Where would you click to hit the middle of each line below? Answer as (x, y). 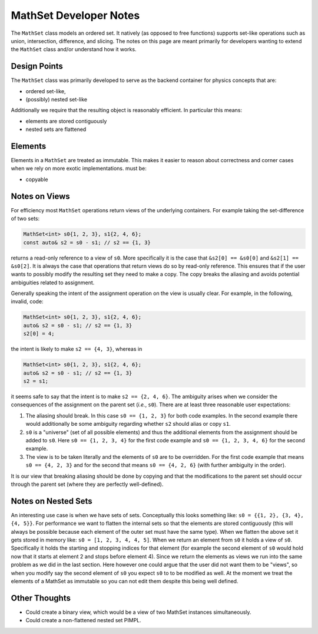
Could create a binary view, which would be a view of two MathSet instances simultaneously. (138, 612)
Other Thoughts (41, 598)
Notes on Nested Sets (52, 501)
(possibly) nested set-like (57, 100)
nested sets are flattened (56, 129)
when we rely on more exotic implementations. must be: (79, 169)
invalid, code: (27, 301)
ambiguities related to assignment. (53, 282)
